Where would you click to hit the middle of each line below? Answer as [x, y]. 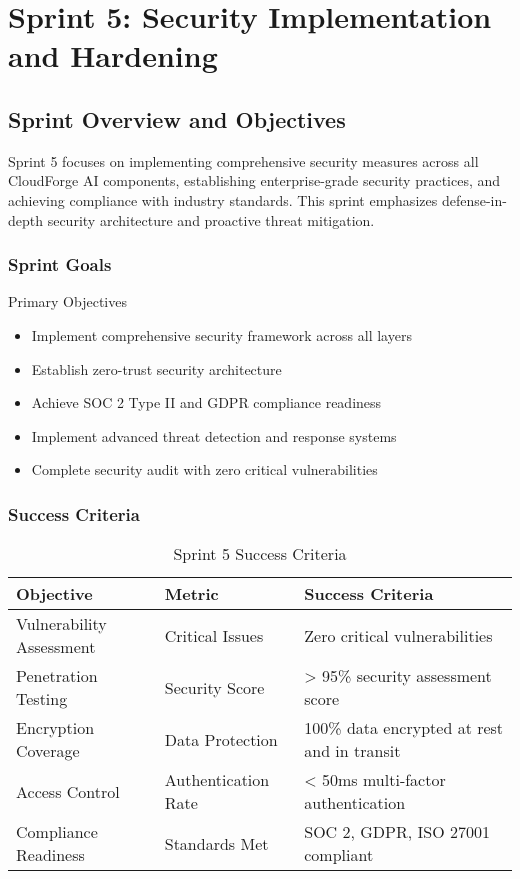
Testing [42, 699]
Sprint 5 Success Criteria [260, 554]
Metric [191, 594]
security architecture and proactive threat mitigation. [211, 219]
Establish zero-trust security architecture [156, 368]
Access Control [68, 791]
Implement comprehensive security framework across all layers [221, 334]
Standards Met [216, 843]
